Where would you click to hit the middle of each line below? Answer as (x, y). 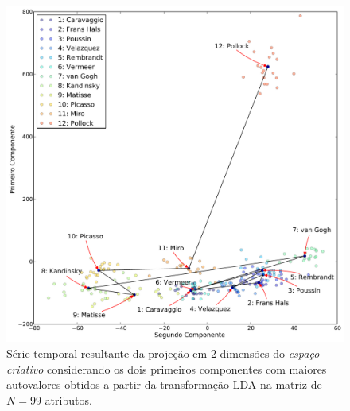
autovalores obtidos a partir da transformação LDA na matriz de (164, 384)
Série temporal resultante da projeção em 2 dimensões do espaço (163, 353)
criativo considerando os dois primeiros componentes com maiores (167, 368)
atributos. (68, 399)
